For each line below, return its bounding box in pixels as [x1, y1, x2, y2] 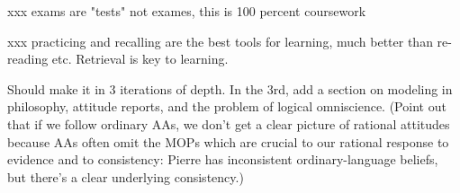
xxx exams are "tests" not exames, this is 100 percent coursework [7, 2, 366, 20]
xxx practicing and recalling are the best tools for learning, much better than [7, 31, 433, 50]
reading [7, 49, 49, 68]
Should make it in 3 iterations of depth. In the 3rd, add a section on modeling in [7, 79, 453, 98]
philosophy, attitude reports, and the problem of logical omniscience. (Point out [7, 97, 446, 116]
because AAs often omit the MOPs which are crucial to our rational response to [7, 132, 449, 151]
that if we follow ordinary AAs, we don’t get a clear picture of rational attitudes [7, 114, 450, 133]
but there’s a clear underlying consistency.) [7, 167, 244, 186]
